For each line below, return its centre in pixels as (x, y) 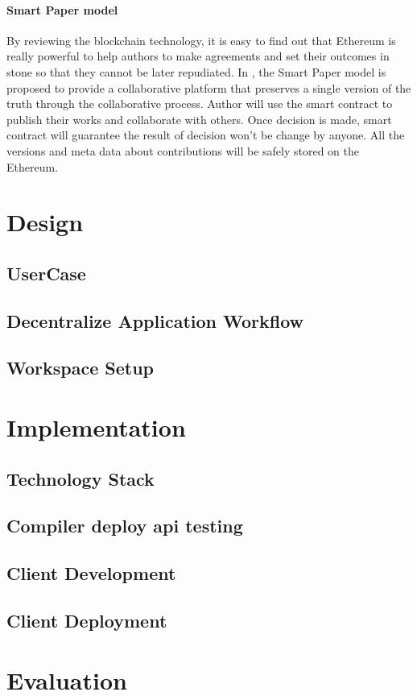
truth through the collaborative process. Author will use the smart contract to (200, 104)
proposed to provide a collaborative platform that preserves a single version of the (209, 87)
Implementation (96, 427)
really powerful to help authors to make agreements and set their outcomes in (198, 56)
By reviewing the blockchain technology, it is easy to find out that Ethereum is (201, 40)
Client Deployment (87, 620)
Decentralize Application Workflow (155, 320)
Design (45, 222)
